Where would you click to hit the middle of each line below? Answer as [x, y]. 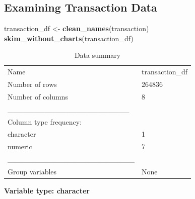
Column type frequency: [45, 121]
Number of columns [38, 96]
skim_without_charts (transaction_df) [69, 38]
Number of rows [32, 84]
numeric [20, 146]
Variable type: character [47, 191]
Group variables [32, 171]
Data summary [97, 55]
